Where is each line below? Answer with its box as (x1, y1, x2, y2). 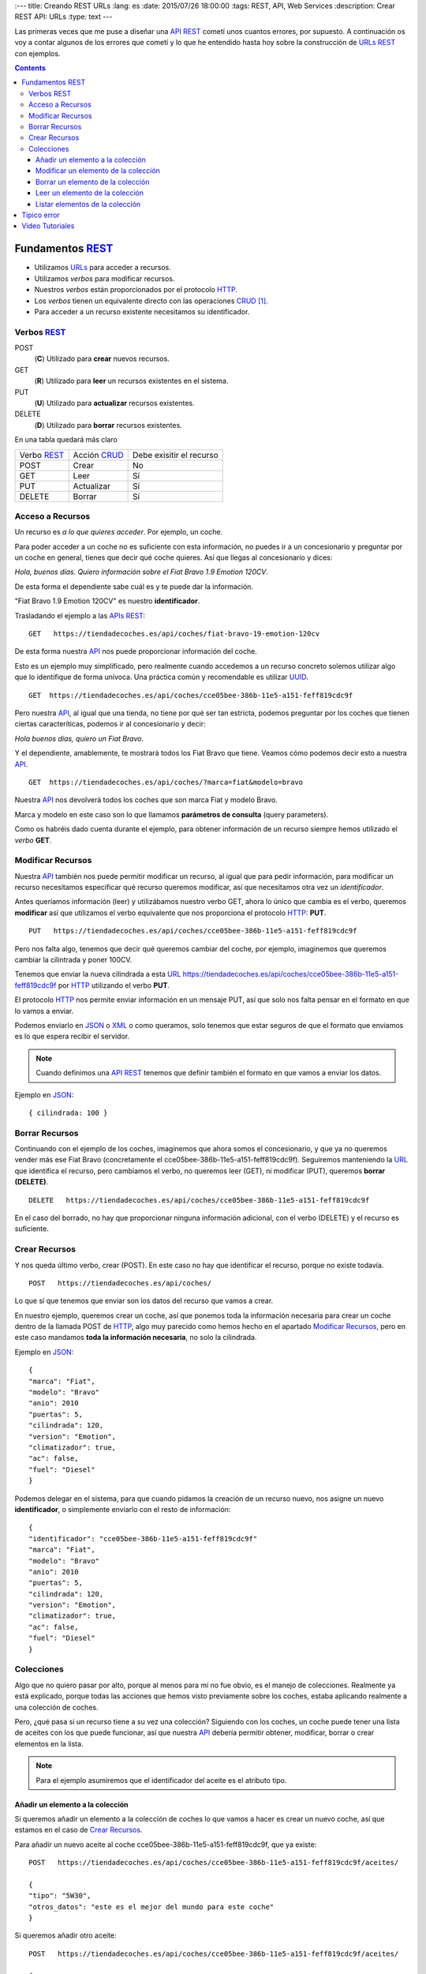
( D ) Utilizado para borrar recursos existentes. (34, 420, 183, 430)
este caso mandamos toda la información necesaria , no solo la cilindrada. (14, 1333, 257, 1342)
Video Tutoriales (21, 221, 75, 231)
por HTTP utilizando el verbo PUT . (58, 980, 170, 990)
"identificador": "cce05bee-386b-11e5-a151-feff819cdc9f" (28, 1534, 258, 1543)
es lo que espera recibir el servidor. (14, 1031, 130, 1041)
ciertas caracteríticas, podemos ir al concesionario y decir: (14, 719, 206, 729)
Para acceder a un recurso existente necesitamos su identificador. (34, 306, 250, 316)
